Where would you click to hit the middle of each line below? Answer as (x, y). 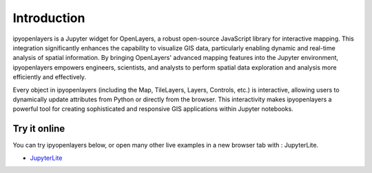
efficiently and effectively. (49, 77)
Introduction (49, 18)
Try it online (39, 129)
